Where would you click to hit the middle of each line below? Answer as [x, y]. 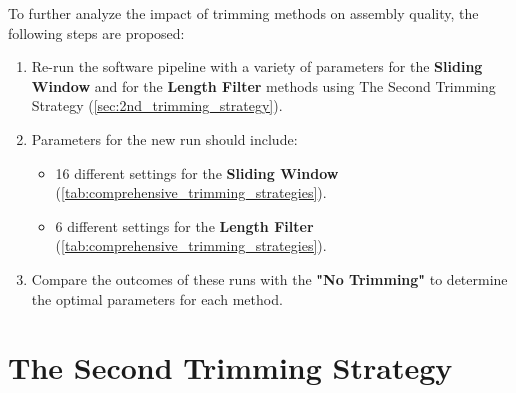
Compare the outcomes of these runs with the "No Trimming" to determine [269, 278]
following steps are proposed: [96, 32]
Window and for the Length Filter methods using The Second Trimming [263, 85]
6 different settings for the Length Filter [184, 225]
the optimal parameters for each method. [157, 298]
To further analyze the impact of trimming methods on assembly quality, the [243, 13]
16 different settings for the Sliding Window [197, 172]
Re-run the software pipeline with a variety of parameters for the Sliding [257, 66]
